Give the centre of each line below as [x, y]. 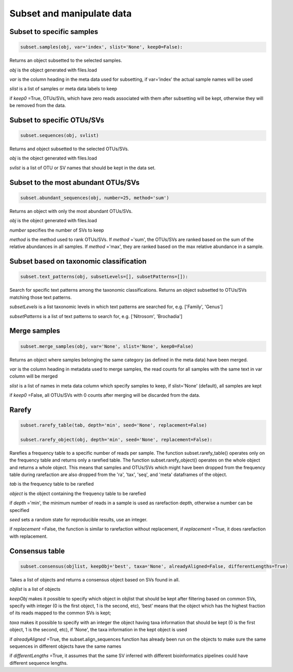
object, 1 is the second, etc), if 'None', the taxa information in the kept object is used [98, 630]
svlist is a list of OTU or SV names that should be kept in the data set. [83, 168]
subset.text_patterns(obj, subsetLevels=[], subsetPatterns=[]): [104, 277]
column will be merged [34, 376]
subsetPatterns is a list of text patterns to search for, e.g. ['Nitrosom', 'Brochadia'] [96, 316]
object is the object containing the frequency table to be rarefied [78, 493]
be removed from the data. [38, 105]
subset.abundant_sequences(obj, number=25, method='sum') [95, 198]
